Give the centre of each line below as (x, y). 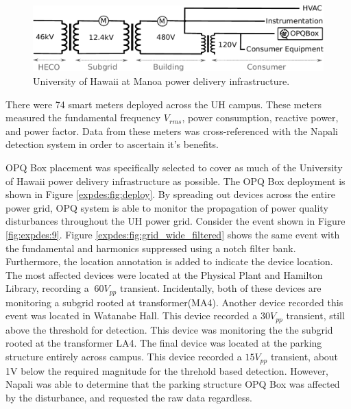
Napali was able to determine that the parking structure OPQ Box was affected (173, 384)
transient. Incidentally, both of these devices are (220, 288)
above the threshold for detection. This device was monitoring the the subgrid (169, 329)
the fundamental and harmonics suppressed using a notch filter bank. (151, 248)
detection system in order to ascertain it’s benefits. (112, 144)
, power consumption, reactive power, (260, 117)
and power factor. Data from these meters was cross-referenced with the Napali (172, 131)
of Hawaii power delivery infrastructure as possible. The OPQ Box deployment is (175, 181)
